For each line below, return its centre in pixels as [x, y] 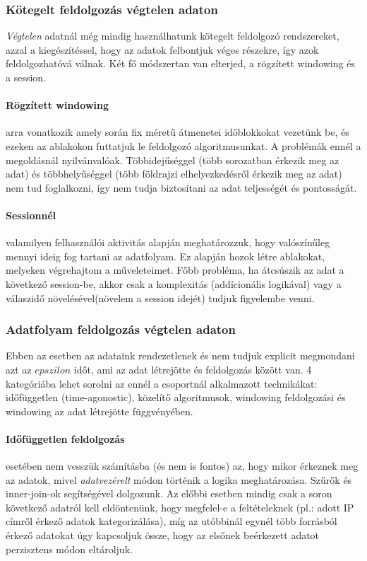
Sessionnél [31, 215]
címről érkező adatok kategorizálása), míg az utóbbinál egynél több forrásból [172, 521]
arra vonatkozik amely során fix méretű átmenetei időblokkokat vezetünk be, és [178, 132]
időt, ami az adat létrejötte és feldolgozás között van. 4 [193, 369]
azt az [19, 369]
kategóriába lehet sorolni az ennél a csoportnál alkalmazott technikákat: [162, 383]
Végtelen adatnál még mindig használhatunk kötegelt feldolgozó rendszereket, [173, 36]
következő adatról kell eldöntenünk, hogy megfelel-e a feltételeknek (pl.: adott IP [180, 507]
